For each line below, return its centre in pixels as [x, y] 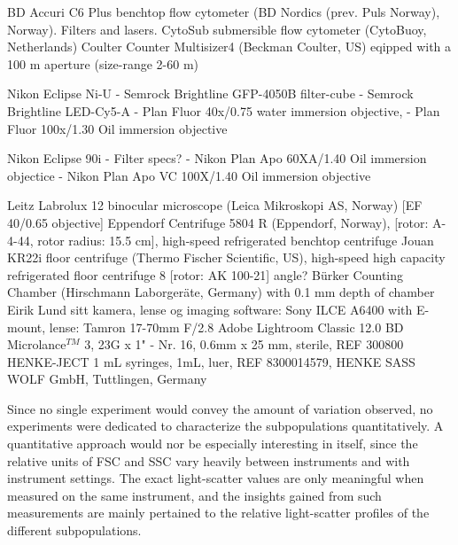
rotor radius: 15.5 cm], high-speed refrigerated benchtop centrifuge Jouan [236, 240]
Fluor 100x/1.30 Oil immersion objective [117, 128]
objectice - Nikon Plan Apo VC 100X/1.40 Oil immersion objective [189, 175]
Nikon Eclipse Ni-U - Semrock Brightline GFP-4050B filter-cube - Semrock [210, 93]
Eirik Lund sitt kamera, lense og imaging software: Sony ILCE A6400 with [210, 309]
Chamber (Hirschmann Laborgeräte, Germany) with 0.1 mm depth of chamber [221, 292]
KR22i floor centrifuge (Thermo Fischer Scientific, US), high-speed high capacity [226, 257]
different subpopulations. [74, 530]
